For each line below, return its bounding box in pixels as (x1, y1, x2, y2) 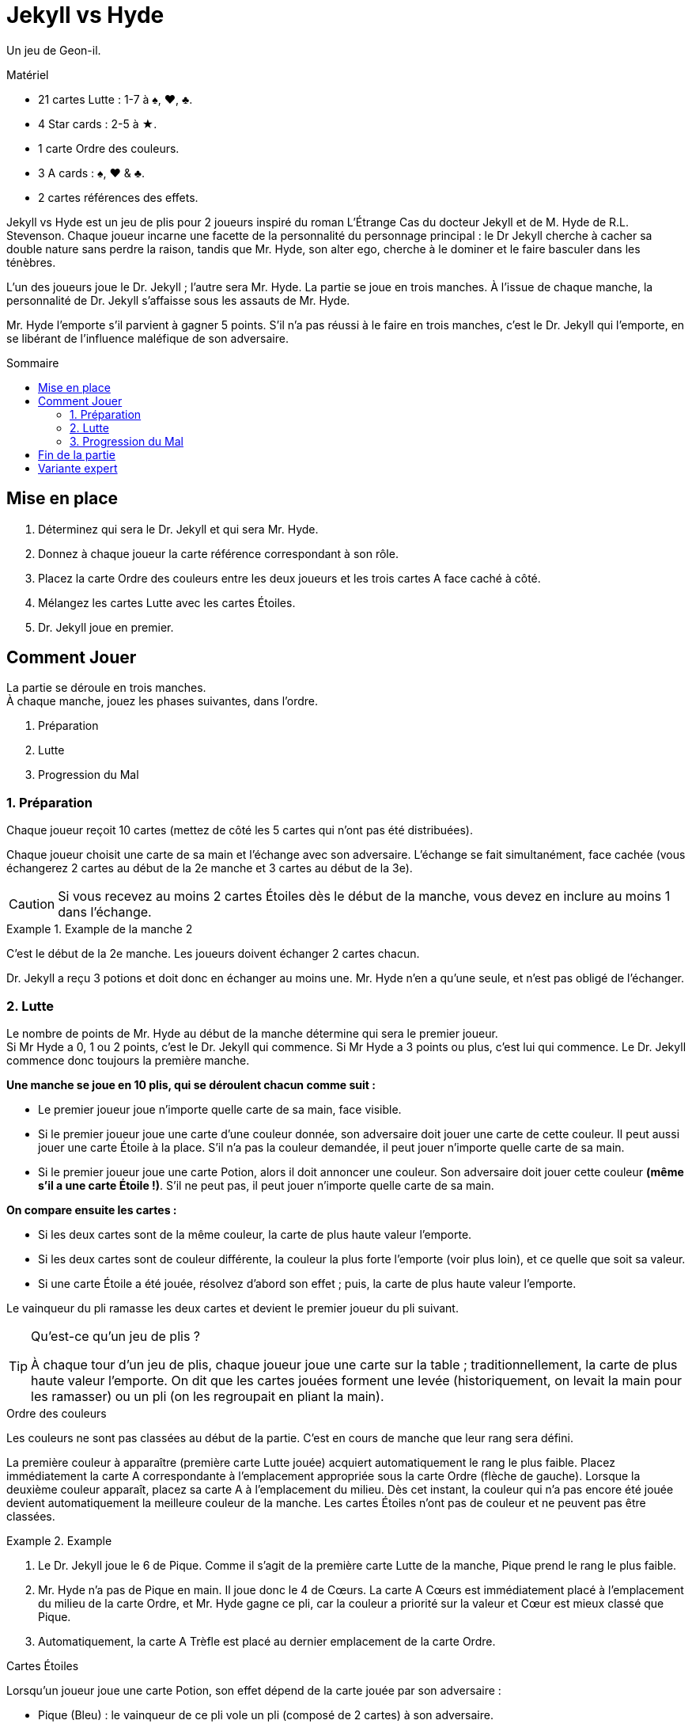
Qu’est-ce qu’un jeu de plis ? (31, 1327, 201, 1344)
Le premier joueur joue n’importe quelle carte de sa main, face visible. (38, 1102, 402, 1116)
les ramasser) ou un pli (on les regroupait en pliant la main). (31, 1388, 384, 1404)
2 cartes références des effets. (38, 190, 199, 204)
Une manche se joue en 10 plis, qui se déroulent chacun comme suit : (6, 1077, 376, 1092)
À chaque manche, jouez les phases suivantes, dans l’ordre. (6, 694, 319, 708)
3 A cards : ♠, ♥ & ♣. (38, 165, 145, 180)
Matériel (6, 67, 49, 82)
